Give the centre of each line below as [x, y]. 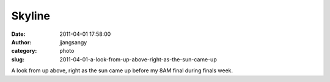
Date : [18, 34]
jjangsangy [73, 42]
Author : [21, 42]
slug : [18, 59]
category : [24, 51]
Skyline [31, 16]
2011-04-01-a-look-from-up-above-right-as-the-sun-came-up [138, 59]
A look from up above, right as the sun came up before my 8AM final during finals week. [122, 70]
